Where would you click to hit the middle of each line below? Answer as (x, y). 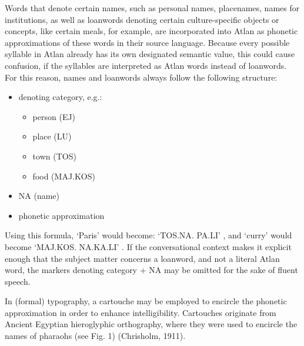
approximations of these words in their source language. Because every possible (147, 42)
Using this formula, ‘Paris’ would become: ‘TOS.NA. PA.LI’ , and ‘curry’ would (148, 235)
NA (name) (39, 196)
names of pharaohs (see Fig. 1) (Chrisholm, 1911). (95, 336)
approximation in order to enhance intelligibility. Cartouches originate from (141, 312)
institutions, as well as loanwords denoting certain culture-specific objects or (142, 19)
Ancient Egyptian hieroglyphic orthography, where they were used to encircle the (151, 324)
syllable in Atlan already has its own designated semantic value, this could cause (150, 54)
